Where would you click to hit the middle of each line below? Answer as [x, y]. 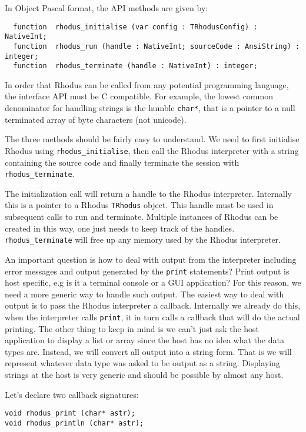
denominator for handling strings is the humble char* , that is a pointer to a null [150, 108]
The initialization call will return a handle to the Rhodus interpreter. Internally [148, 193]
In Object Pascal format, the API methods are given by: [107, 8]
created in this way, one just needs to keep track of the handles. [120, 228]
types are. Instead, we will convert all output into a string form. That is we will [148, 351]
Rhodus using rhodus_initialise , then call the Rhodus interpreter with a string [152, 150]
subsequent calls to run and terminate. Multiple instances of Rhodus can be [142, 217]
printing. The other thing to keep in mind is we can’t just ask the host [132, 328]
